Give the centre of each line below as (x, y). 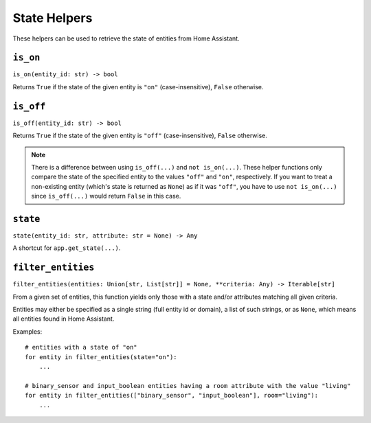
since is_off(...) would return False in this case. (106, 196)
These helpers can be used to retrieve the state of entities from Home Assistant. (126, 38)
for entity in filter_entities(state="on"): (101, 357)
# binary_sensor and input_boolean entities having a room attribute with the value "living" (188, 386)
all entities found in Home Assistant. (64, 319)
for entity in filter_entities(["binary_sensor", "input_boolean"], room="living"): (172, 396)
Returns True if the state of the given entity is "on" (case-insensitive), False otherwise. (138, 87)
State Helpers (53, 18)
